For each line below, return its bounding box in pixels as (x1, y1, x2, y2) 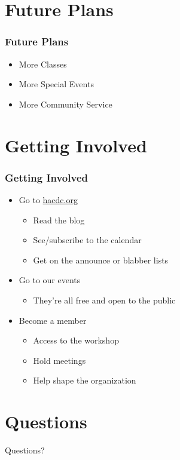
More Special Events (19, 78, 94, 90)
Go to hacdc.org (19, 193, 78, 206)
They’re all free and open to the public (33, 293, 176, 306)
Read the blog (33, 213, 85, 226)
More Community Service (19, 97, 112, 110)
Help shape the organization (33, 374, 136, 387)
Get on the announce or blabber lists (33, 253, 169, 266)
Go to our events (19, 274, 81, 286)
